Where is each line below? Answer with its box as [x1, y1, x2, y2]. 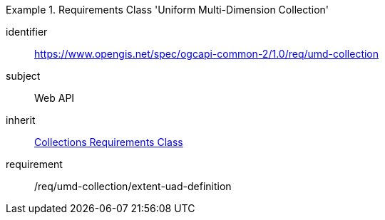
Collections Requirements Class [34, 136, 183, 148]
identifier [6, 26, 48, 38]
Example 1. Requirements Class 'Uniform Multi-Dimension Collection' [6, 4, 329, 16]
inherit [6, 114, 36, 126]
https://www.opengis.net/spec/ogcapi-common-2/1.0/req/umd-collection [34, 48, 379, 60]
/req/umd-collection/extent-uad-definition [34, 180, 232, 192]
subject [6, 70, 41, 82]
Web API [34, 92, 75, 104]
